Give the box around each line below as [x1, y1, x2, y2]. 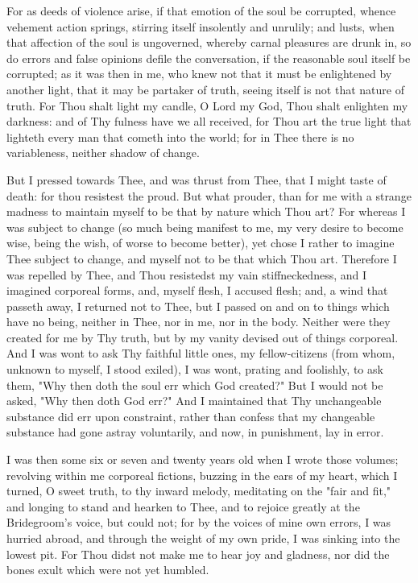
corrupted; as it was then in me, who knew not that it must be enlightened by [6, 65, 392, 82]
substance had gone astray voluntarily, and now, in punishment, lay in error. [6, 424, 384, 440]
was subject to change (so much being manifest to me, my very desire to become [6, 218, 404, 235]
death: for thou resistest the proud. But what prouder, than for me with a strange [6, 187, 412, 204]
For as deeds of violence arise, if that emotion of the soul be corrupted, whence [6, 2, 396, 19]
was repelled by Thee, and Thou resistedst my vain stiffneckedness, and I [6, 266, 367, 283]
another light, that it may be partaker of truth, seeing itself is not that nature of [6, 81, 404, 97]
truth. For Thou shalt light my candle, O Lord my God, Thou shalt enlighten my [6, 97, 408, 114]
